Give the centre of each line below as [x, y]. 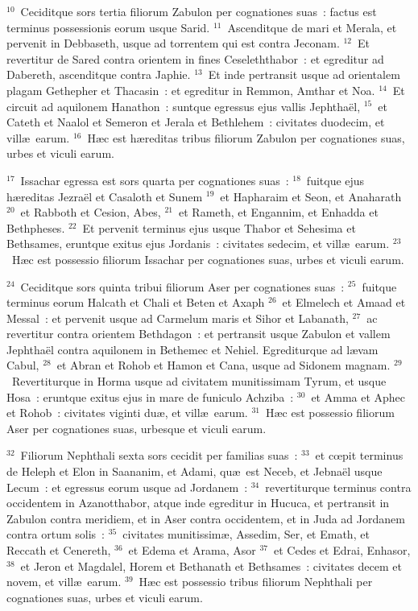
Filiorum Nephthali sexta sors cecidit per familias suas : [159, 455]
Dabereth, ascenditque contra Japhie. [99, 74]
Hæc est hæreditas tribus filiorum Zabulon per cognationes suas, [246, 137]
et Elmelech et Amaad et [344, 302]
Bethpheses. [36, 227]
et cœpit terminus [359, 455]
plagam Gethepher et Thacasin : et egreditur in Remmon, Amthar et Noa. [191, 90]
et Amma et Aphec [358, 396]
